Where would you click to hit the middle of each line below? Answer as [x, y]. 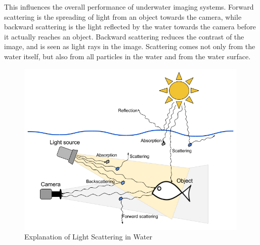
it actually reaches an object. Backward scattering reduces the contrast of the [124, 36]
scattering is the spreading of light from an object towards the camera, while [123, 16]
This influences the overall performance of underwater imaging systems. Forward [129, 7]
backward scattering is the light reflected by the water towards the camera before [130, 27]
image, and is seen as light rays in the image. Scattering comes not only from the [130, 46]
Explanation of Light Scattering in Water [88, 237]
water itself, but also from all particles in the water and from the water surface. [127, 56]
